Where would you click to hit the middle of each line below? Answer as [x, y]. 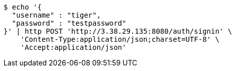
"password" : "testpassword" [69, 23]
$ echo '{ [23, 7]
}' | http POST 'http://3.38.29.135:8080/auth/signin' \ [118, 31]
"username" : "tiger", [56, 15]
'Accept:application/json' [73, 47]
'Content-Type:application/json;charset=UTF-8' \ [120, 39]
